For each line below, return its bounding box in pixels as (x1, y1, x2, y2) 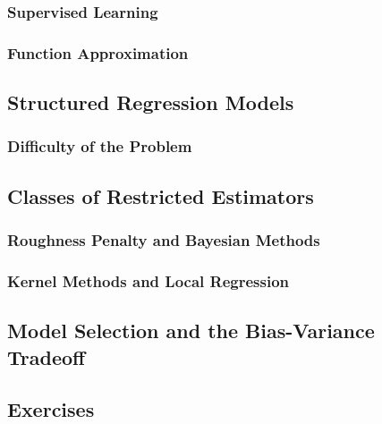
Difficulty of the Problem (7, 135, 192, 157)
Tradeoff (7, 343, 86, 370)
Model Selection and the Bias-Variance (7, 317, 375, 344)
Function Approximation (7, 41, 189, 64)
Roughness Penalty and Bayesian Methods (7, 229, 320, 251)
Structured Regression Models (7, 89, 294, 116)
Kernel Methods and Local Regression (7, 269, 290, 292)
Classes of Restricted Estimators (7, 182, 314, 209)
